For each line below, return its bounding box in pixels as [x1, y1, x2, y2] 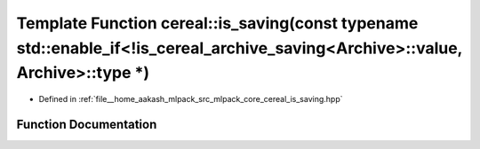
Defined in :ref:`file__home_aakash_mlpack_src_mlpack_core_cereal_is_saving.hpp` [38, 94, 343, 105]
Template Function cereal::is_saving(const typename [16, 13, 419, 33]
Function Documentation [16, 116, 157, 132]
